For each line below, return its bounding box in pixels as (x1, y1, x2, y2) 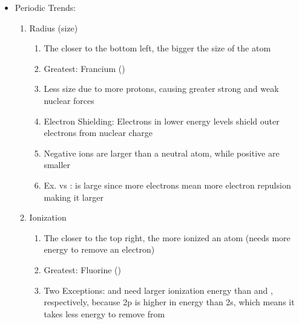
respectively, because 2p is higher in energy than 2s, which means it (44, 296, 295, 308)
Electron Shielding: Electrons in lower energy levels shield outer (44, 114, 280, 127)
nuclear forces (44, 94, 94, 106)
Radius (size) (29, 21, 78, 34)
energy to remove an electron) (44, 243, 155, 256)
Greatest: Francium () (44, 62, 125, 74)
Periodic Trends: (15, 1, 76, 13)
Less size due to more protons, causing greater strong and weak (44, 82, 279, 95)
